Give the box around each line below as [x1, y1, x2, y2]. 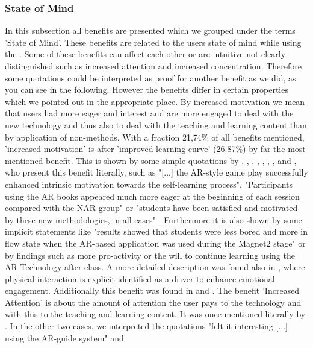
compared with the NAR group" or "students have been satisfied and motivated [5, 201, 298, 214]
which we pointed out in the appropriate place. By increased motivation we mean [5, 95, 305, 107]
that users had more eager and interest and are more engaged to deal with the [5, 107, 294, 119]
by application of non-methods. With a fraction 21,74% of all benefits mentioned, [5, 130, 305, 143]
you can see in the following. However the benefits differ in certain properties [5, 83, 288, 96]
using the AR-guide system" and [5, 331, 124, 344]
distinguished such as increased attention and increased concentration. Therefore [5, 60, 302, 72]
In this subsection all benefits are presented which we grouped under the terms [5, 24, 296, 37]
